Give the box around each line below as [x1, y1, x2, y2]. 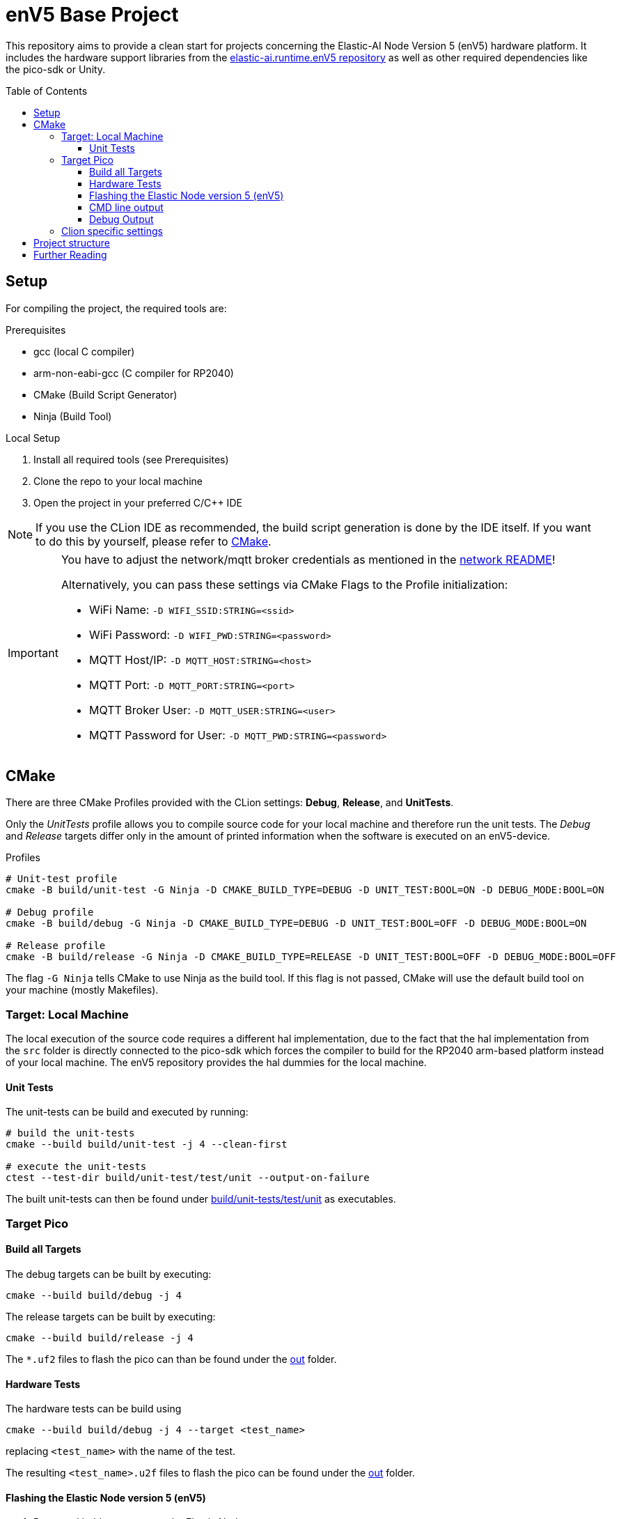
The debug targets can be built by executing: [6, 1268, 212, 1280]
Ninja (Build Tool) [33, 410, 112, 422]
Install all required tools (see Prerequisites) [33, 453, 229, 465]
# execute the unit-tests [6, 1161, 147, 1173]
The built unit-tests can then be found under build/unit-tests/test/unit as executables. [6, 1193, 396, 1205]
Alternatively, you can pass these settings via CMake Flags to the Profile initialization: [61, 577, 508, 592]
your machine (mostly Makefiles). [6, 984, 159, 996]
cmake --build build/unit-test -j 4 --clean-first [6, 1139, 288, 1150]
